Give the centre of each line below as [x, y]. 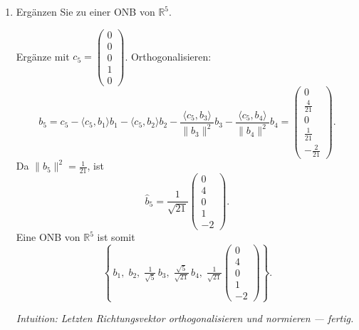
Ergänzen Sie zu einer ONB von [85, 11]
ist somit [116, 237]
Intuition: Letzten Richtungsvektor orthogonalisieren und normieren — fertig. [185, 318]
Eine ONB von [48, 237]
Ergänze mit [43, 56]
